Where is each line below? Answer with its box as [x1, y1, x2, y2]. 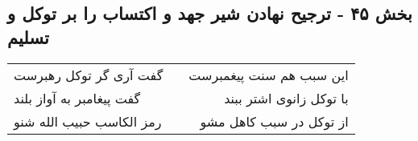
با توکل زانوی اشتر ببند [224, 88, 349, 107]
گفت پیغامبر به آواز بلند [14, 88, 141, 107]
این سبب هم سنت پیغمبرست [188, 65, 349, 84]
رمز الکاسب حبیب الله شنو [14, 111, 162, 131]
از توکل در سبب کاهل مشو [200, 111, 349, 131]
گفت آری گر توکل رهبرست [14, 65, 163, 84]
